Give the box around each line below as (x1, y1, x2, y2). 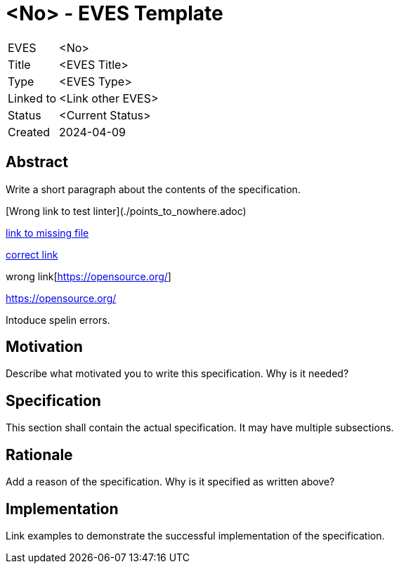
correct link (6, 248, 58, 261)
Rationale (6, 445, 73, 464)
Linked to (8, 91, 57, 105)
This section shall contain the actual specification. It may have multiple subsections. (6, 421, 394, 434)
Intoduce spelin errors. (6, 313, 110, 326)
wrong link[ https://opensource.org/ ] (6, 270, 171, 282)
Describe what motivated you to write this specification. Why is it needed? (6, 367, 349, 380)
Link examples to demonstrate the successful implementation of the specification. (6, 529, 385, 542)
